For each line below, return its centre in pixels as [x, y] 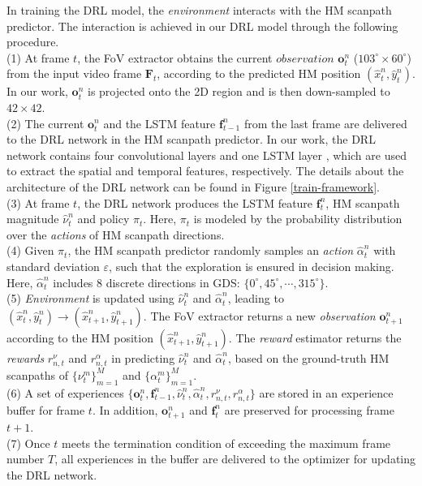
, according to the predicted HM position [259, 73]
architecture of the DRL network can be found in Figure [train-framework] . [193, 186]
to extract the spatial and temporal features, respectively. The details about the [205, 171]
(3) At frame [38, 202]
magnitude [33, 219]
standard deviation [53, 266]
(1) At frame [38, 57]
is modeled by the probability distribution [298, 219]
